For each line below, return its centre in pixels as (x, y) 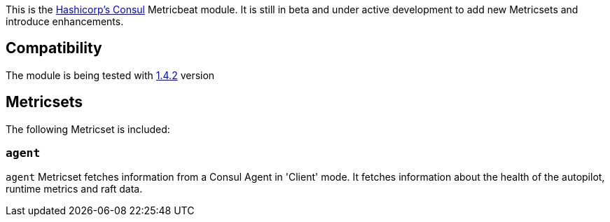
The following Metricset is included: (88, 129)
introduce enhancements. (65, 21)
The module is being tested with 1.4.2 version (110, 75)
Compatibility (54, 48)
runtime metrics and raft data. (74, 189)
